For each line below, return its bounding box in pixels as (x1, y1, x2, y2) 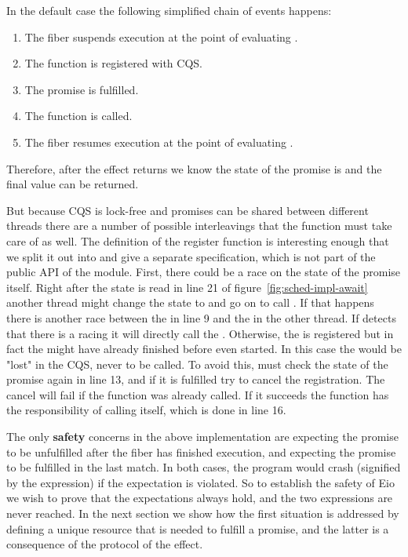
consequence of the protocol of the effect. (6, 536, 203, 552)
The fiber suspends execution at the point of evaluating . (24, 28, 298, 45)
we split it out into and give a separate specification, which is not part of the (6, 248, 376, 264)
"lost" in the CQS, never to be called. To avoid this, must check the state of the (6, 355, 388, 372)
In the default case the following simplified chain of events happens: (6, 2, 332, 18)
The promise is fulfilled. (24, 81, 139, 97)
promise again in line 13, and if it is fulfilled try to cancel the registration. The (6, 371, 385, 388)
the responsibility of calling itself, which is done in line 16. (6, 402, 286, 418)
